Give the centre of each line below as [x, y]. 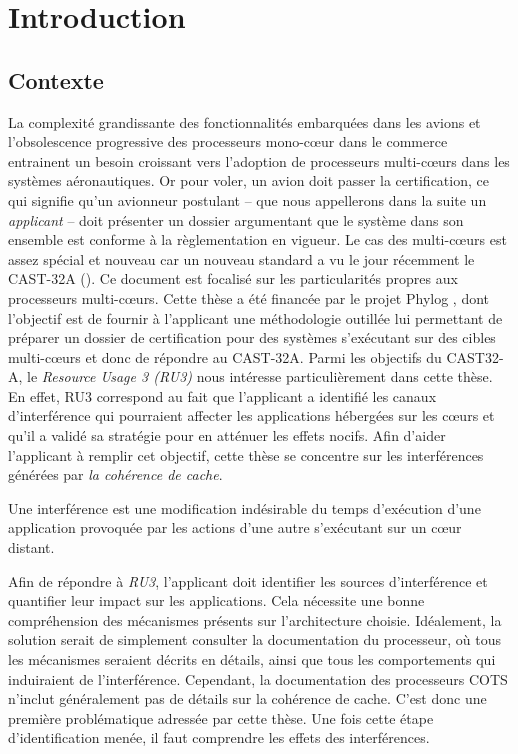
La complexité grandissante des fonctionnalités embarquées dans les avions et [244, 121]
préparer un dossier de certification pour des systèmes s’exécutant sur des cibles [252, 337]
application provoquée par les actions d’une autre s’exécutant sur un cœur [235, 527]
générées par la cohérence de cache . [115, 474]
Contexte [56, 79]
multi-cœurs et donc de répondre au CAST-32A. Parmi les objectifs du [225, 356]
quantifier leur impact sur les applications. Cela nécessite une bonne [216, 600]
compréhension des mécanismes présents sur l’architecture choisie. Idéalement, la [255, 619]
